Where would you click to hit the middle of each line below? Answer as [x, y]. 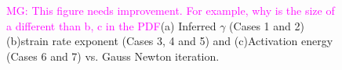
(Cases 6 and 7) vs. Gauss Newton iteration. [113, 56]
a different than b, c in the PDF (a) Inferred [111, 25]
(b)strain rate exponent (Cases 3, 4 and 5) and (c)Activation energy [170, 41]
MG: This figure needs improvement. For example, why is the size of [171, 10]
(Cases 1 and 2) [267, 25]
